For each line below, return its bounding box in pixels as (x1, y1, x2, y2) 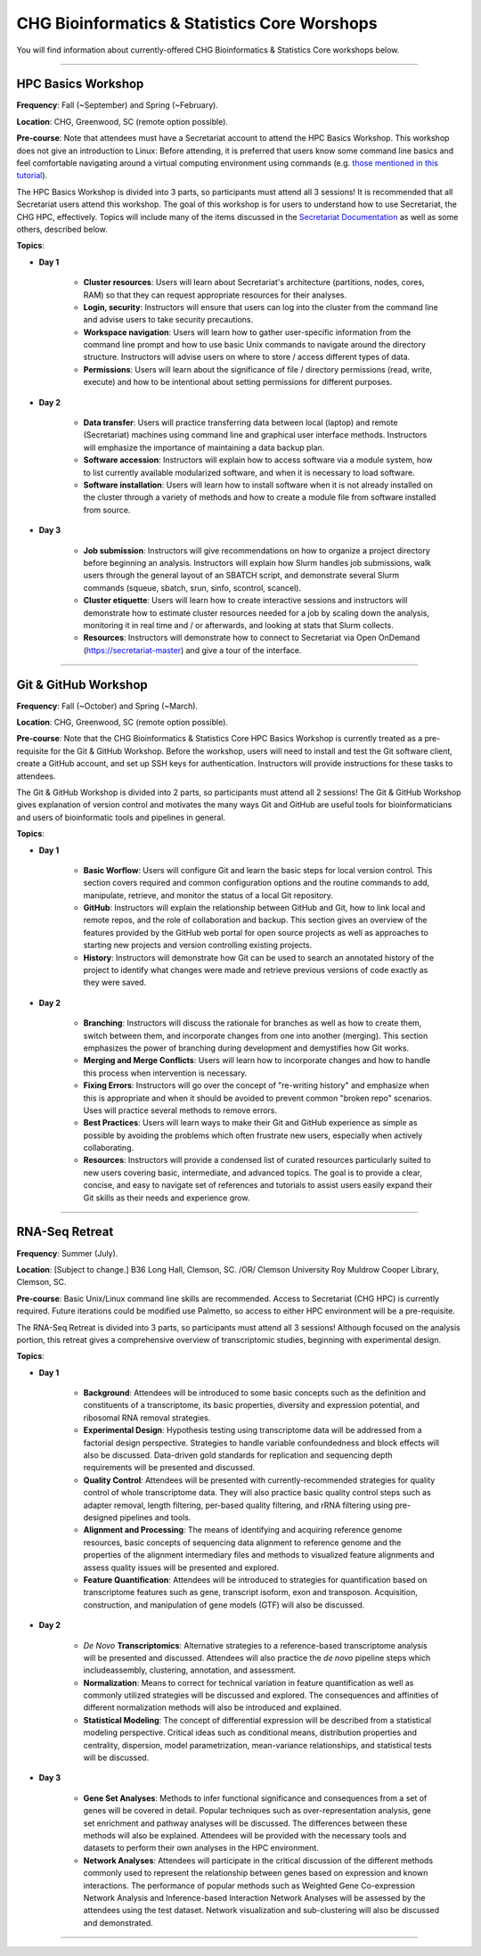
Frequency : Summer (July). (16, 1248, 118, 1258)
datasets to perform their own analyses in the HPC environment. (83, 1843, 320, 1854)
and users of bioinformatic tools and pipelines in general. (16, 812, 226, 823)
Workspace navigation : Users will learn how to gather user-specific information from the (83, 326, 412, 338)
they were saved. (83, 977, 147, 988)
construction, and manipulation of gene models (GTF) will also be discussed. (83, 1600, 365, 1610)
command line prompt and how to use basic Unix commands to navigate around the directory (83, 340, 427, 350)
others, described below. (16, 224, 108, 234)
